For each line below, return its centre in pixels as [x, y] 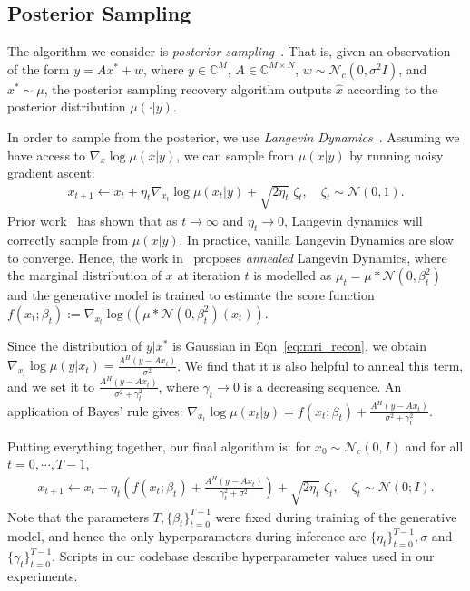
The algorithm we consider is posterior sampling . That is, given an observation [229, 51]
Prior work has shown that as [93, 221]
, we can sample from [235, 155]
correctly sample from [68, 240]
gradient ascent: [51, 173]
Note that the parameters [78, 516]
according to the [392, 88]
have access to [47, 155]
